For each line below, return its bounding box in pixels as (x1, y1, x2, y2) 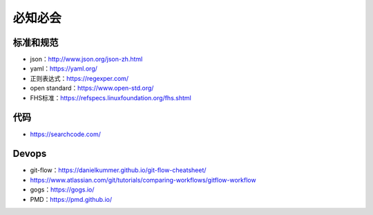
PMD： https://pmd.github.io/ (30, 195, 113, 203)
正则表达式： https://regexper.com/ (30, 74, 129, 82)
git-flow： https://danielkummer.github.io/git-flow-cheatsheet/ (30, 166, 207, 174)
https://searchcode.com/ (30, 130, 102, 138)
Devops (12, 148, 47, 160)
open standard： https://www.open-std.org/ (30, 84, 154, 93)
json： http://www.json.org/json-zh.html (30, 55, 143, 64)
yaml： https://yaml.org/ (30, 64, 98, 73)
